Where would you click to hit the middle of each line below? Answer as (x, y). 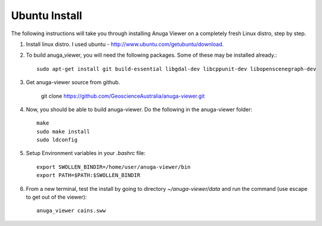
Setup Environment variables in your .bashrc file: (86, 153)
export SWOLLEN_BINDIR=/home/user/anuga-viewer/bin (114, 167)
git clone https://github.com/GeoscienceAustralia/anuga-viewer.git (123, 96)
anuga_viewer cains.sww (71, 211)
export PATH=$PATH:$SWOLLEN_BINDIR (89, 175)
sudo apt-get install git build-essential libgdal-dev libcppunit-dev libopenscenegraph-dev (177, 69)
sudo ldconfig (57, 140)
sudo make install (64, 131)
